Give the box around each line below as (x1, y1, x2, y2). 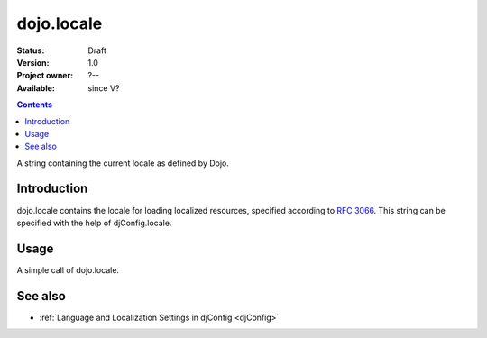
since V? (87, 82, 120, 94)
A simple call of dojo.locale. (16, 264, 120, 275)
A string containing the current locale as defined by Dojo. (16, 158, 230, 169)
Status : (16, 45, 45, 56)
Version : (16, 57, 50, 68)
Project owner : (16, 70, 74, 81)
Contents (16, 99, 53, 110)
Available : (16, 82, 56, 94)
